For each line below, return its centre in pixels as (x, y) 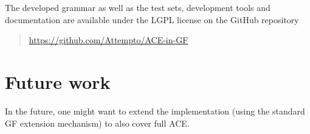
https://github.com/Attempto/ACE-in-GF (108, 40)
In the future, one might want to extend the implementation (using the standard (155, 111)
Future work (58, 81)
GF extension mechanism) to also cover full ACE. (97, 123)
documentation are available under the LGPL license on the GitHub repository (152, 19)
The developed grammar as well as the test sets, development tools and (138, 7)
